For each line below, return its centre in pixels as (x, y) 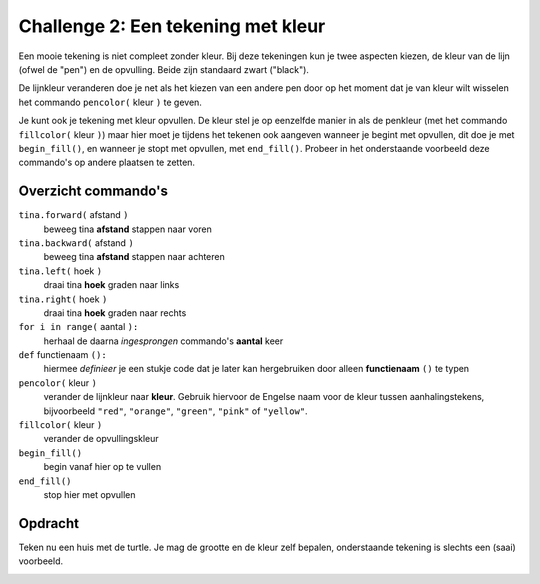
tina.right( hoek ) (63, 299)
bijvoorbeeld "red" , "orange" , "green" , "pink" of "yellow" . (176, 411)
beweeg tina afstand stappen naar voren (127, 229)
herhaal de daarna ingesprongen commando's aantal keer (163, 341)
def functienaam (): (62, 355)
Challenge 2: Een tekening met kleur (172, 26)
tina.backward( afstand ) (76, 242)
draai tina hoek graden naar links (111, 285)
